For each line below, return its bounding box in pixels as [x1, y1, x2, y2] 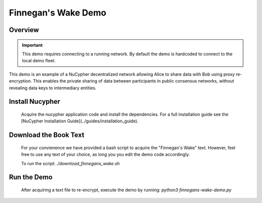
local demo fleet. [22, 58, 56, 64]
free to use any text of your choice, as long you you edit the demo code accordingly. [21, 152, 190, 157]
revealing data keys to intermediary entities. [9, 85, 97, 91]
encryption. [9, 78, 33, 84]
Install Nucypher [9, 98, 61, 106]
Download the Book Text [9, 131, 84, 139]
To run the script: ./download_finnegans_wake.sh [21, 160, 120, 166]
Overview [9, 26, 39, 34]
